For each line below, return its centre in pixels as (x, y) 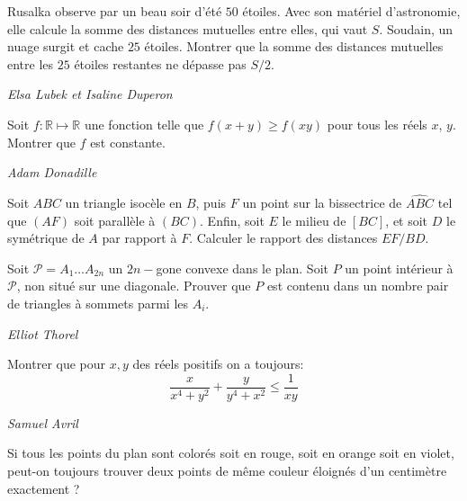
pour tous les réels (377, 124)
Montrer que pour (57, 364)
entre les (31, 63)
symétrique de (46, 238)
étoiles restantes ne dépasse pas (160, 63)
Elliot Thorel (43, 333)
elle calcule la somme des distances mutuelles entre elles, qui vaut (188, 28)
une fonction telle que (144, 124)
